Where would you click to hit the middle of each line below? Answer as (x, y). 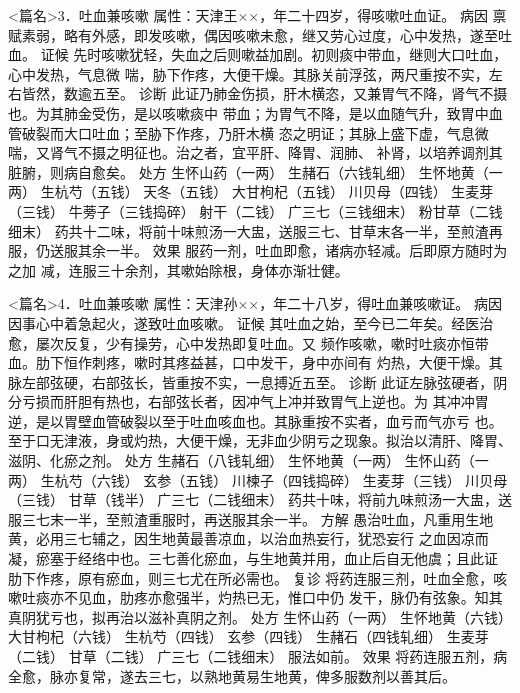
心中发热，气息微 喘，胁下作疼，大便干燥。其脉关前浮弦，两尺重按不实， (248, 73)
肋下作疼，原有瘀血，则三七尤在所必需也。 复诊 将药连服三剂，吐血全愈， (251, 577)
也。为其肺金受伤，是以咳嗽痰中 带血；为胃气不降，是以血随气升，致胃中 (248, 112)
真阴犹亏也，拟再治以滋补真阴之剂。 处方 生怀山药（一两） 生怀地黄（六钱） (260, 616)
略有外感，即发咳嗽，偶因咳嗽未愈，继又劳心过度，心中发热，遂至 (280, 34)
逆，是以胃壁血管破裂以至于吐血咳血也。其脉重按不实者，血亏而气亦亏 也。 (255, 420)
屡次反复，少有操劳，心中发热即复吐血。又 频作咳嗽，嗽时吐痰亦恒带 (262, 342)
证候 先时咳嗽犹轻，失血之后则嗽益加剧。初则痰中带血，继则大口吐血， (274, 54)
